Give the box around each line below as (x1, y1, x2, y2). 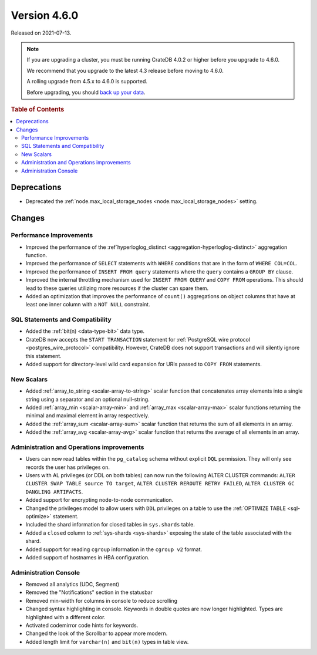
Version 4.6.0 (11, 9, 79, 22)
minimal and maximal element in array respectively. (25, 412, 150, 419)
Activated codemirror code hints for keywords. (25, 622, 139, 629)
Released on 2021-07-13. (11, 29, 72, 36)
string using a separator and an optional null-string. (25, 396, 150, 403)
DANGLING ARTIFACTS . (25, 488, 83, 495)
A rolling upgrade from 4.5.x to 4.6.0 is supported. (26, 78, 148, 85)
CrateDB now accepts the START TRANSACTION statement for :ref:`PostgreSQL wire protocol (25, 336, 251, 343)
